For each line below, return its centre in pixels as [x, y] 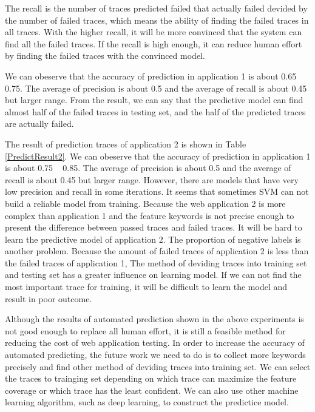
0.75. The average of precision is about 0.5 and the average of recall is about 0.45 [156, 88]
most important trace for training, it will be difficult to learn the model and [146, 287]
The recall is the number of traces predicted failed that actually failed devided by [156, 8]
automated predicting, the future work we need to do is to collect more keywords [155, 355]
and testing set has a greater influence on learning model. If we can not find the [153, 275]
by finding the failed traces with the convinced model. [105, 56]
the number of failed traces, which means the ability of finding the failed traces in [157, 20]
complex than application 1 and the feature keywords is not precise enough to [150, 215]
